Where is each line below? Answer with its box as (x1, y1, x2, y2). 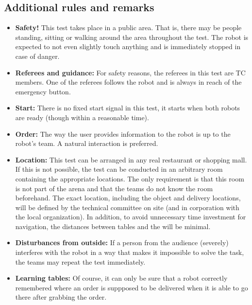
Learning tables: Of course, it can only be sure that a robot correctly (15, 273, 228, 283)
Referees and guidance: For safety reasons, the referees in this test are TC (15, 67, 246, 77)
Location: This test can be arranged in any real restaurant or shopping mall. (15, 154, 247, 164)
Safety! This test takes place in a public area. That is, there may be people (15, 22, 242, 33)
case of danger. (15, 51, 60, 61)
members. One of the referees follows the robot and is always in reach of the (15, 77, 242, 87)
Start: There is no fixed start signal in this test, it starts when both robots (15, 103, 240, 113)
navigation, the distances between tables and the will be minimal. (15, 221, 211, 231)
